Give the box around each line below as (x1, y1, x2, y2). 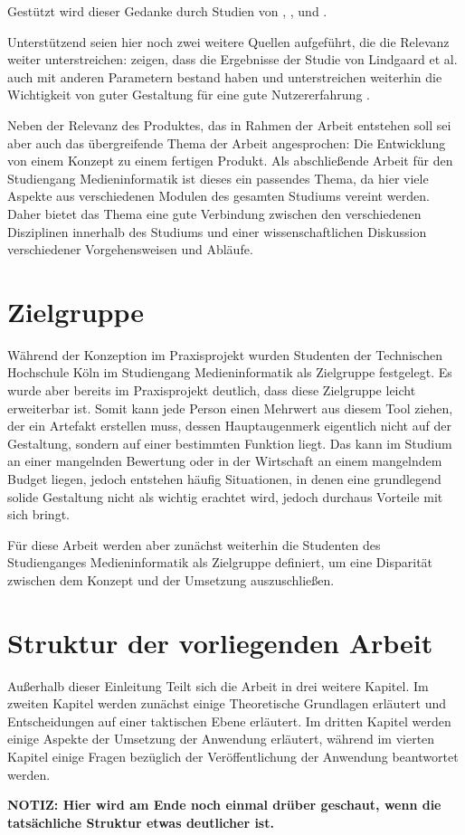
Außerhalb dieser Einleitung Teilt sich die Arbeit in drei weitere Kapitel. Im (7, 676, 429, 695)
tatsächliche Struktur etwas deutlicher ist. (7, 812, 274, 831)
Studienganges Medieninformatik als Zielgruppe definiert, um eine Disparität (7, 553, 433, 572)
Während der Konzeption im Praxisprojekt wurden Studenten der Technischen (7, 345, 442, 364)
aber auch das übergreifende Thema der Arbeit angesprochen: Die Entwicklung (7, 133, 446, 152)
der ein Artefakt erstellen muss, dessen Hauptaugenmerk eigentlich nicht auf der (7, 416, 451, 435)
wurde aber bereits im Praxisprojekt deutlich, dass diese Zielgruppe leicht (7, 381, 416, 400)
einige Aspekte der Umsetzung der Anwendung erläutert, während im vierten (7, 729, 435, 748)
